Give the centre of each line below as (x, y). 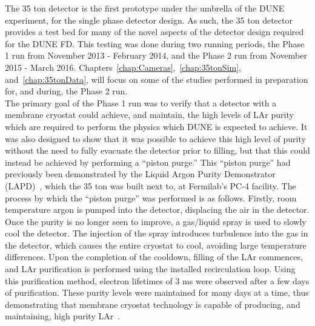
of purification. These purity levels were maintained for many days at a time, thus (157, 292)
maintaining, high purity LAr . (63, 316)
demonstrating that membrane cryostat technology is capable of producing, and (153, 304)
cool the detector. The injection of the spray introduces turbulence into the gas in (157, 233)
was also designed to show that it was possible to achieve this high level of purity (155, 138)
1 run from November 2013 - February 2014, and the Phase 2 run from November (156, 55)
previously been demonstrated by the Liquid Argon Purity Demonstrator (140, 174)
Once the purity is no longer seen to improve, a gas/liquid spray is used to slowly (156, 221)
